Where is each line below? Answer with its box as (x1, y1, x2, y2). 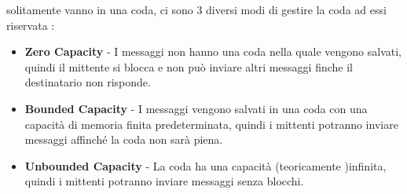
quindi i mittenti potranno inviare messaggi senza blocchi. (24, 173, 304, 189)
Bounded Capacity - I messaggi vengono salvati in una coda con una (24, 100, 368, 116)
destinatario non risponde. (24, 74, 151, 90)
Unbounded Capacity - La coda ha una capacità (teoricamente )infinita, (24, 157, 387, 174)
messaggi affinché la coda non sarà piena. (24, 131, 223, 148)
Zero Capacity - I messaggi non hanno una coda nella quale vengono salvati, (24, 43, 402, 60)
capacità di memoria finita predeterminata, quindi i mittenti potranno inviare (24, 115, 398, 132)
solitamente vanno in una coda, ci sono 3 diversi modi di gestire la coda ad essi (6, 2, 387, 17)
